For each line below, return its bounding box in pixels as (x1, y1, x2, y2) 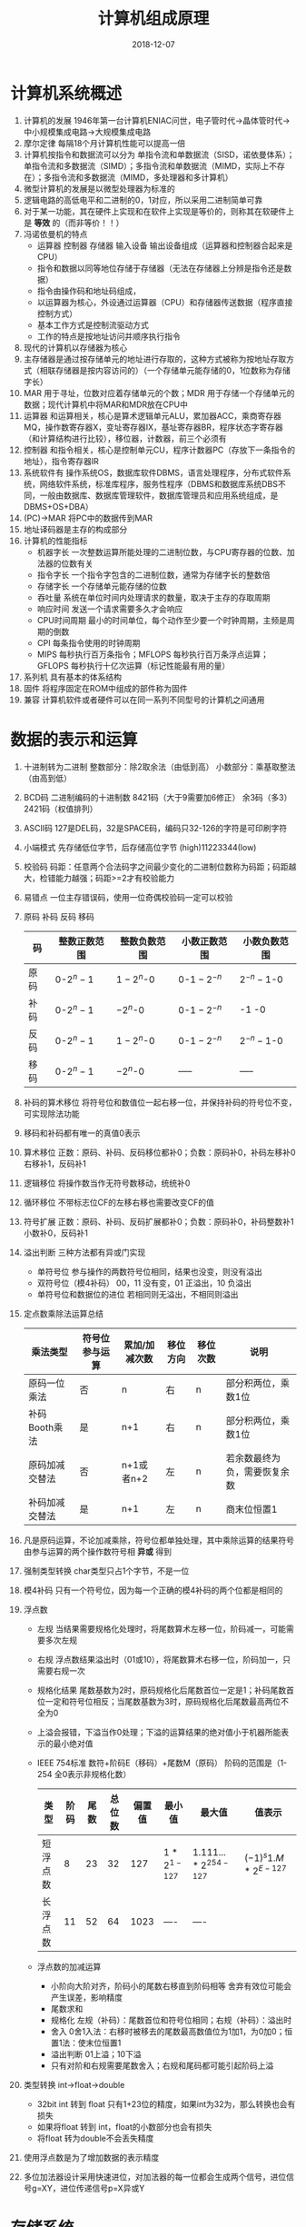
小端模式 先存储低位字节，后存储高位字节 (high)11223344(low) (23, 841, 257, 852)
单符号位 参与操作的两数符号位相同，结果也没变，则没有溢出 (36, 1266, 262, 1277)
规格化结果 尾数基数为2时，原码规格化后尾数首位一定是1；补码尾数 (36, 1685, 287, 1695)
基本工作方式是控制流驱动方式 (36, 319, 149, 330)
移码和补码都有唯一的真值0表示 (23, 1128, 141, 1138)
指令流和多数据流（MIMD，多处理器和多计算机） (51, 172, 233, 183)
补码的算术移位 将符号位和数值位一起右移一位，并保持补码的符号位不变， (23, 1097, 297, 1108)
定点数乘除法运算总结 (23, 1307, 104, 1318)
